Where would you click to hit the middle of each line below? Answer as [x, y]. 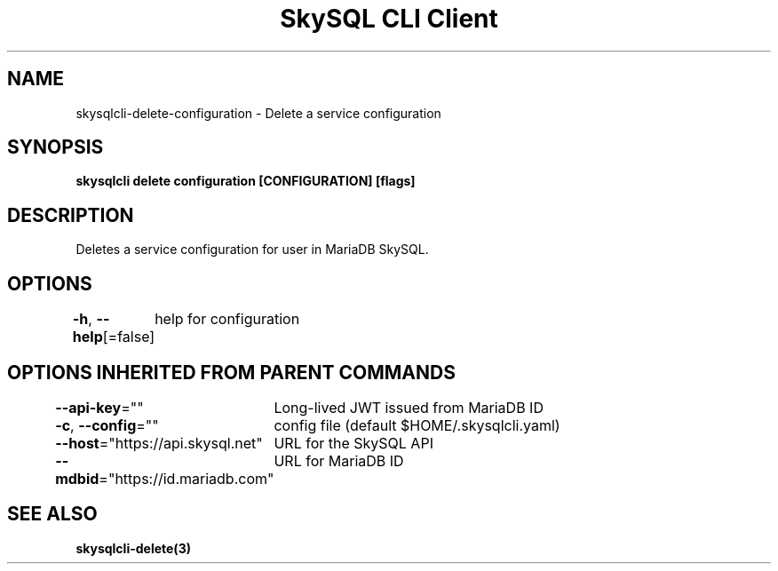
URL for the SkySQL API [353, 443]
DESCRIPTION [71, 215]
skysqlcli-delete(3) [133, 548]
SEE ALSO [52, 514]
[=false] [129, 337]
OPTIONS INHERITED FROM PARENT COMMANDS [231, 372]
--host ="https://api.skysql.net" [159, 443]
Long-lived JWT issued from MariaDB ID [409, 407]
